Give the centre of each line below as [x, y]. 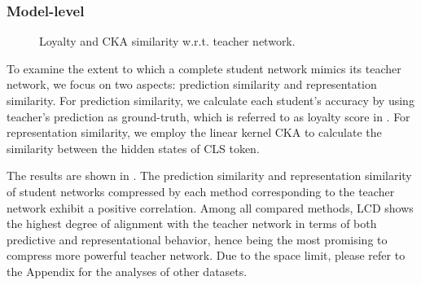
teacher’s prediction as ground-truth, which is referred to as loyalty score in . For [208, 116]
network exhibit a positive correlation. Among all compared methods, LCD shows [210, 207]
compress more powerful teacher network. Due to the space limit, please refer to [206, 255]
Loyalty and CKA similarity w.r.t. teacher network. [167, 41]
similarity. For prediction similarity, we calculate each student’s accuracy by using [210, 100]
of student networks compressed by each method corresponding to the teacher [201, 191]
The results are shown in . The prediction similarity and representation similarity [209, 175]
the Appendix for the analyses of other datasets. [127, 271]
